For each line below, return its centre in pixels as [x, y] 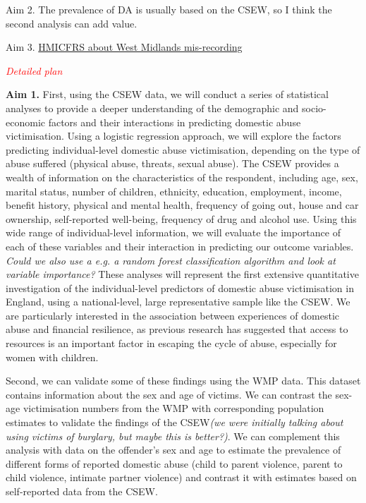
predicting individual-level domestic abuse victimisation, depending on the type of [183, 149]
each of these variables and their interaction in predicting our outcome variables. [180, 246]
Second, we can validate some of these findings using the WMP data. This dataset [183, 381]
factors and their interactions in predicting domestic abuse [175, 122]
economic [25, 122]
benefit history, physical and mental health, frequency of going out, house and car [182, 205]
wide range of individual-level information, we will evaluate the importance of [173, 232]
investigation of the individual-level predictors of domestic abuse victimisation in [180, 287]
